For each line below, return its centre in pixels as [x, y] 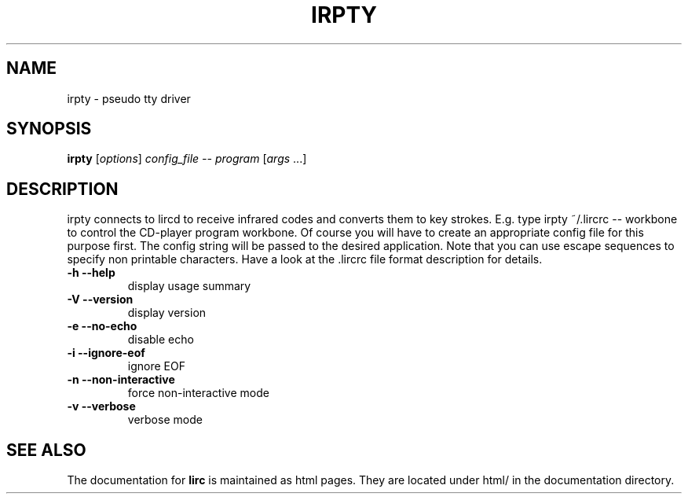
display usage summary [189, 286]
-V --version [100, 300]
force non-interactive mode [198, 393]
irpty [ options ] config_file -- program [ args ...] [187, 159]
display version [167, 313]
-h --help [91, 273]
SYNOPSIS [49, 129]
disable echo [161, 340]
